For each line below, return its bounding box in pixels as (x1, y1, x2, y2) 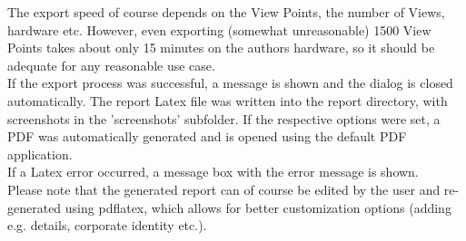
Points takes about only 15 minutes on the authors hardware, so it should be (7, 38, 435, 57)
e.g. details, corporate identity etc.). (7, 216, 207, 235)
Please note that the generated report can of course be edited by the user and (7, 179, 441, 198)
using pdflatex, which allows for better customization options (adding (64, 198, 451, 217)
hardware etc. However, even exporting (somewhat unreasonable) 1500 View (7, 20, 431, 39)
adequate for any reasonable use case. (7, 55, 215, 74)
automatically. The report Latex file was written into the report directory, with (7, 91, 448, 110)
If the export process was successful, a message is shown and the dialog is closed (7, 73, 453, 92)
